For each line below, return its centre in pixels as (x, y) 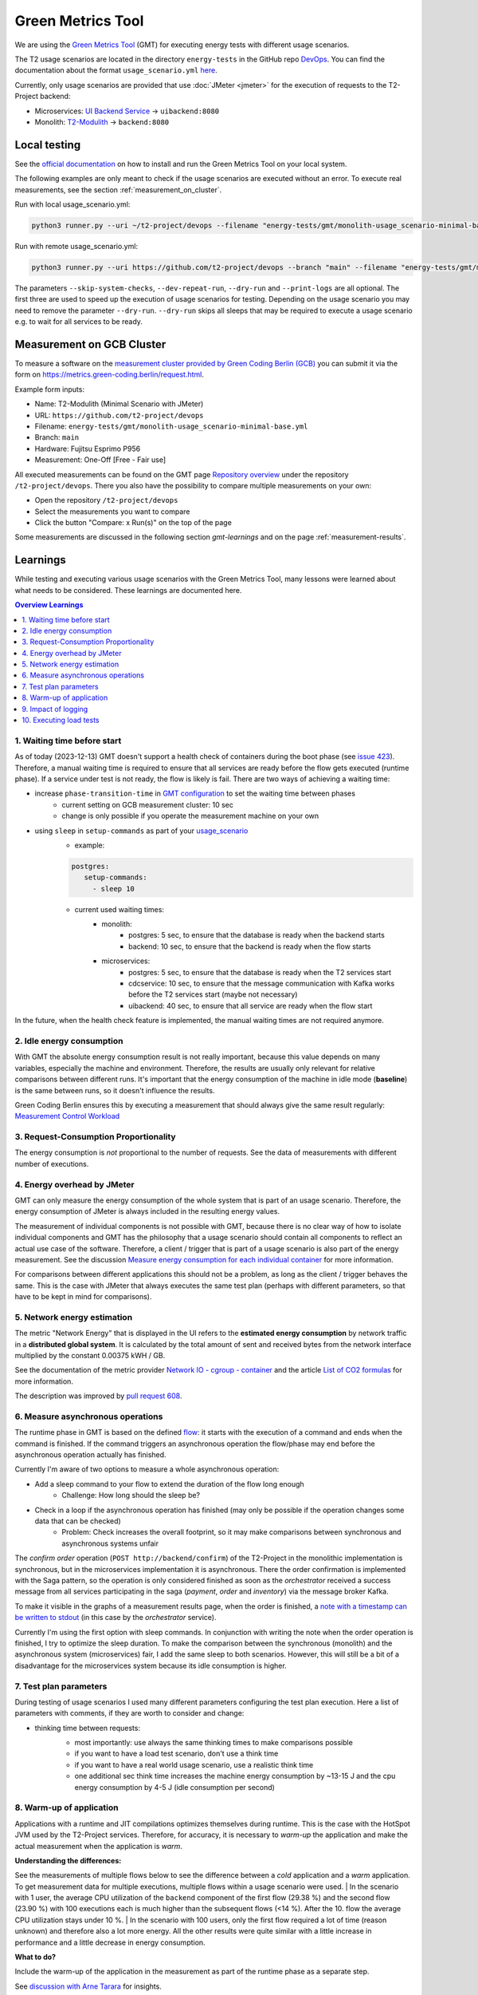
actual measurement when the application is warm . (99, 1846)
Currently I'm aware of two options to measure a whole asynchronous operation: (147, 1469)
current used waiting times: (119, 909)
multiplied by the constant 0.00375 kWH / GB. (90, 1355)
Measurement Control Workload (67, 1116)
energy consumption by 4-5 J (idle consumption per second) (174, 1787)
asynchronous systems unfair (110, 1543)
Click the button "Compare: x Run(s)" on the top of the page (133, 523)
